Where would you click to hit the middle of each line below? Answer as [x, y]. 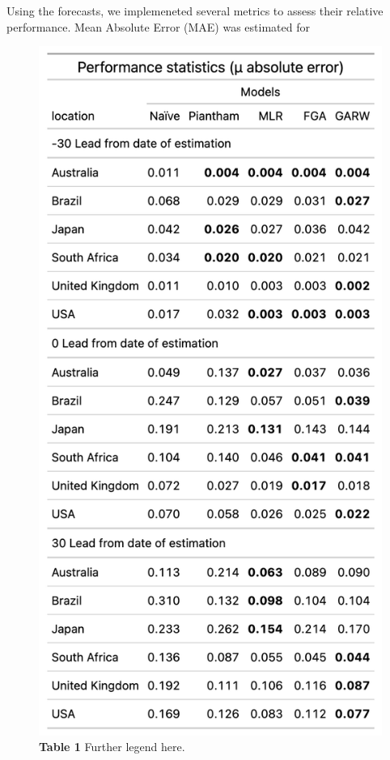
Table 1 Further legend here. [112, 747]
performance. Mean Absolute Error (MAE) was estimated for [158, 26]
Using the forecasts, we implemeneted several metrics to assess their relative [195, 11]
